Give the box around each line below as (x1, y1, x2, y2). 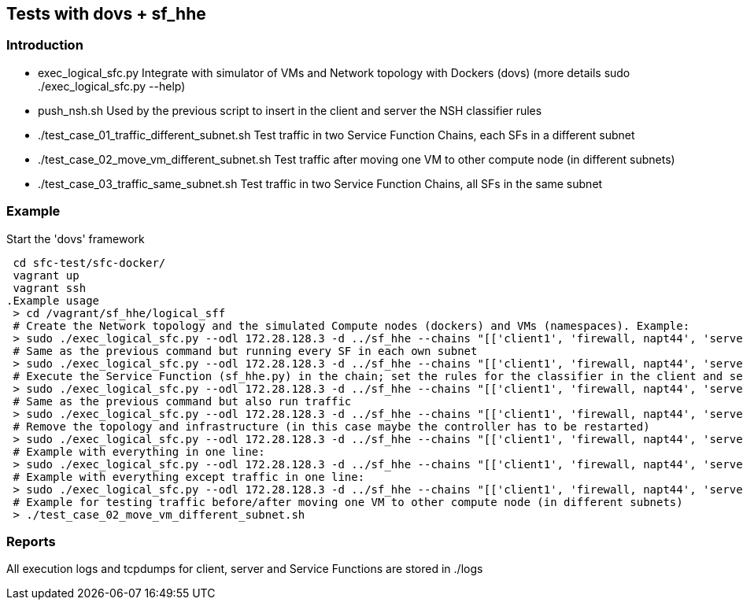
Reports (6, 533, 56, 549)
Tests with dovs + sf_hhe (6, 4, 206, 24)
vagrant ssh (13, 281, 87, 294)
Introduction (6, 37, 83, 54)
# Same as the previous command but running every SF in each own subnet (13, 344, 478, 357)
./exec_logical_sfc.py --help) (38, 79, 186, 93)
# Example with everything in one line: (13, 445, 265, 458)
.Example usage (6, 294, 100, 307)
